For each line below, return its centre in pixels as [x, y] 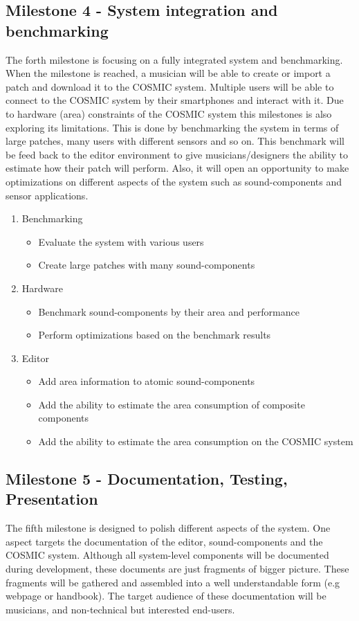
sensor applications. [47, 195]
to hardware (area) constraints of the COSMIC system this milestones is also [169, 113]
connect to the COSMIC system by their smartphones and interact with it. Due [175, 100]
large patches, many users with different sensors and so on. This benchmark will [175, 141]
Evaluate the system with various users [121, 241]
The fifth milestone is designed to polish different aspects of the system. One [168, 528]
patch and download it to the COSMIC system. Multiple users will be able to [170, 86]
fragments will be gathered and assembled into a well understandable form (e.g [173, 582]
